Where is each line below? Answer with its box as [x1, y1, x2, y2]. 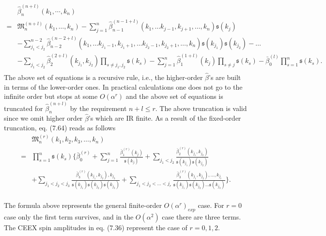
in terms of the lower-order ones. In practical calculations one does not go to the [4, 81, 243, 92]
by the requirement [70, 103, 127, 113]
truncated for [4, 103, 43, 113]
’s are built [209, 72, 241, 82]
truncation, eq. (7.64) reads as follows [4, 123, 116, 133]
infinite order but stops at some [4, 91, 98, 101]
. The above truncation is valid [155, 103, 247, 113]
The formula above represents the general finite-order [4, 200, 162, 210]
